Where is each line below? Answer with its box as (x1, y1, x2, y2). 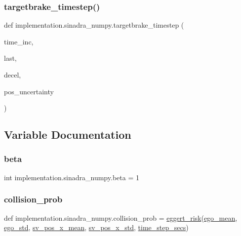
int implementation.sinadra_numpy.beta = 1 (4, 172, 139, 182)
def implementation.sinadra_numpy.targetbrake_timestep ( (4, 20, 184, 30)
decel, (4, 70, 21, 79)
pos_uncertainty (4, 86, 54, 96)
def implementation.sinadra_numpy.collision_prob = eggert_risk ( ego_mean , (4, 212, 238, 223)
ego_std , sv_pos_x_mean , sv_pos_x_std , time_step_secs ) (4, 222, 189, 233)
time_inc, (4, 36, 34, 46)
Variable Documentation (4, 127, 131, 142)
